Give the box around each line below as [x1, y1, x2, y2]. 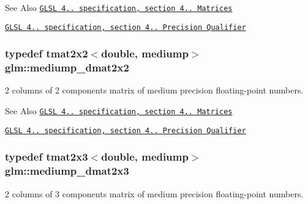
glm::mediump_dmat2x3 [5, 163, 129, 178]
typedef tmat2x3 [5, 149, 88, 164]
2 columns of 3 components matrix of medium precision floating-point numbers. [5, 187, 304, 200]
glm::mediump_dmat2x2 [5, 60, 129, 75]
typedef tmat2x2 [5, 46, 88, 61]
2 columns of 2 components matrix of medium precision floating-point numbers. [5, 84, 304, 97]
